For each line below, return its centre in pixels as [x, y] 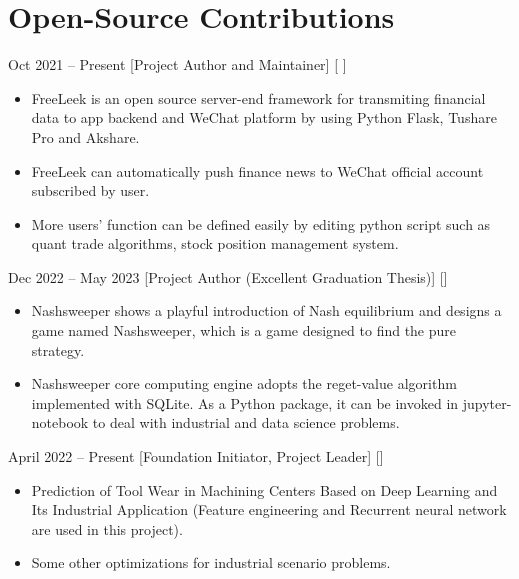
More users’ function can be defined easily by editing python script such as [261, 223]
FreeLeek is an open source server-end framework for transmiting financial [258, 97]
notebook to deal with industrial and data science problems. [215, 422]
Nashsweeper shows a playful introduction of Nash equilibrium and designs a [266, 310]
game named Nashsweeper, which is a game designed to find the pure [244, 330]
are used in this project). [107, 528]
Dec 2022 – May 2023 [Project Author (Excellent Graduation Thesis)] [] [228, 276]
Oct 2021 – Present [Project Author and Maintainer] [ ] [177, 64]
